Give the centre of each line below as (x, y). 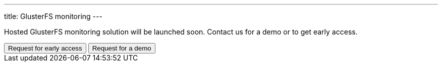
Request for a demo (122, 48)
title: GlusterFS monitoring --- (53, 16)
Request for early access (45, 48)
